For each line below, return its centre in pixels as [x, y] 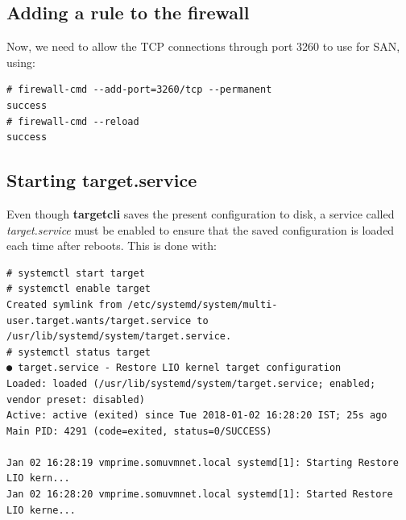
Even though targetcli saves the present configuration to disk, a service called [201, 213]
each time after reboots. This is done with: [112, 245]
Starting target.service [102, 180]
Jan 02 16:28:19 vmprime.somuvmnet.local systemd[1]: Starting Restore [203, 462]
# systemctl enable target [79, 289]
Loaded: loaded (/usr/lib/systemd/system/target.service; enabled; [191, 383]
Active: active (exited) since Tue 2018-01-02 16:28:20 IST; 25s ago [197, 416]
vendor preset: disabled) [76, 399]
